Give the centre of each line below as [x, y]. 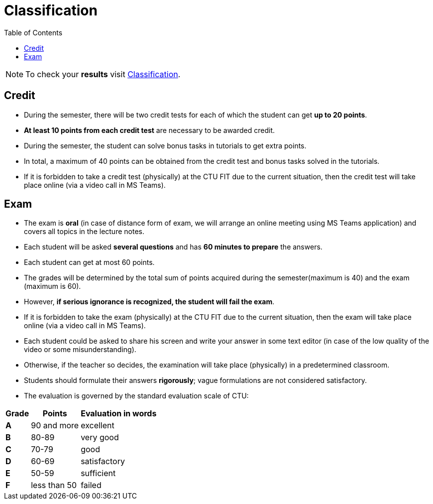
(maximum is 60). [53, 286]
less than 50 [54, 485]
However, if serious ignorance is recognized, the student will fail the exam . [149, 302]
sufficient [98, 473]
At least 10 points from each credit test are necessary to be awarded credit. [150, 130]
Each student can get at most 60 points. [89, 262]
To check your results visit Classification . [103, 74]
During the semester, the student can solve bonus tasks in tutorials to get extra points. [165, 145]
